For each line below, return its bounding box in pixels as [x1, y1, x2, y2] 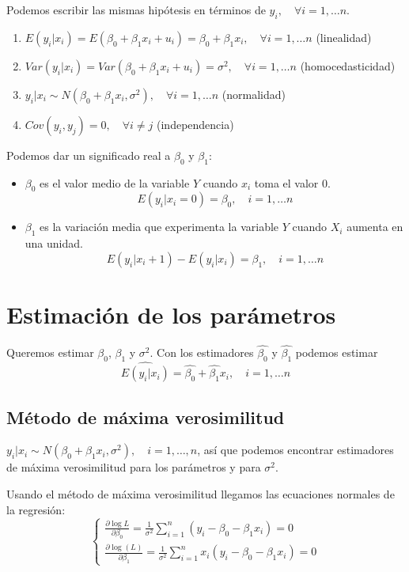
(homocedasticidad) [300, 57, 396, 74]
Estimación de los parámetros [6, 297, 336, 330]
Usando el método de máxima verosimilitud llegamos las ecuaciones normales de [6, 485, 395, 502]
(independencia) [157, 116, 234, 132]
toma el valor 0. [254, 174, 331, 191]
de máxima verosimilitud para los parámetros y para [6, 459, 261, 475]
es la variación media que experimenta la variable [40, 218, 279, 235]
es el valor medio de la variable [40, 174, 190, 191]
